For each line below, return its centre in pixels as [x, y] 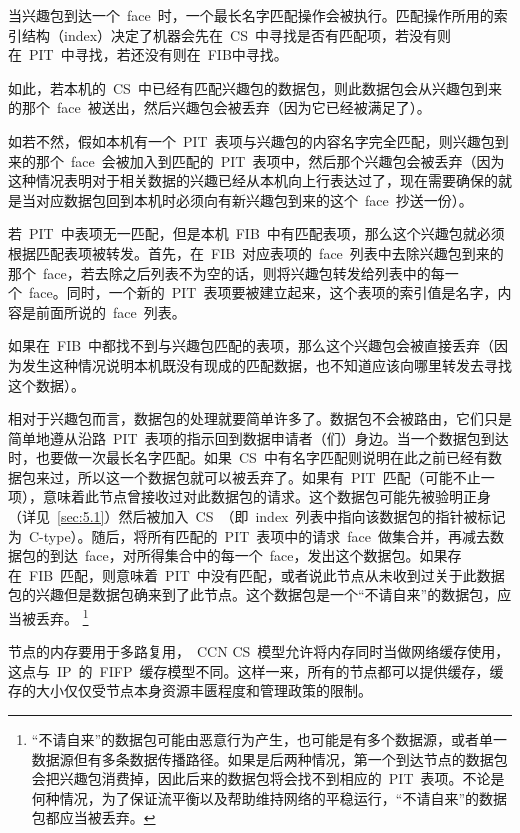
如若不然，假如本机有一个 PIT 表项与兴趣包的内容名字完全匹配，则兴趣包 [251, 140]
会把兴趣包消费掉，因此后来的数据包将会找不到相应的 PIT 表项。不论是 [268, 778]
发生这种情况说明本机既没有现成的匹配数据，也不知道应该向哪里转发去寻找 [266, 364]
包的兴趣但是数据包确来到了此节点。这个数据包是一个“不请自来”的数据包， [253, 594]
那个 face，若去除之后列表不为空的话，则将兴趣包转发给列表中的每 [226, 272]
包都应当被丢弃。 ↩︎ [93, 817]
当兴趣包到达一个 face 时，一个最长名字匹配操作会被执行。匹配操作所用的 [251, 15]
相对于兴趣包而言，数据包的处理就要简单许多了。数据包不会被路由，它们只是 [260, 418]
